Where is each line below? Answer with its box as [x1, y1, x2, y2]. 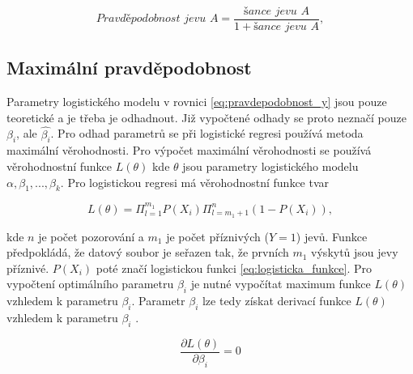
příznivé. [6, 259, 49, 276]
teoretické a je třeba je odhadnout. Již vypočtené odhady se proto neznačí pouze [6, 108, 407, 125]
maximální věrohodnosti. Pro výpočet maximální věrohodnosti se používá [6, 142, 372, 159]
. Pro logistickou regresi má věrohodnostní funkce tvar [60, 173, 330, 190]
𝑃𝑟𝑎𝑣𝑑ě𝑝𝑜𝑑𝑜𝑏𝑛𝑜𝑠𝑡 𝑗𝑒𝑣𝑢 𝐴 [96, 13, 219, 25]
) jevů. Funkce [296, 227, 368, 244]
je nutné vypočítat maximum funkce [190, 275, 371, 292]
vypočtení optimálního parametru [6, 275, 174, 292]
